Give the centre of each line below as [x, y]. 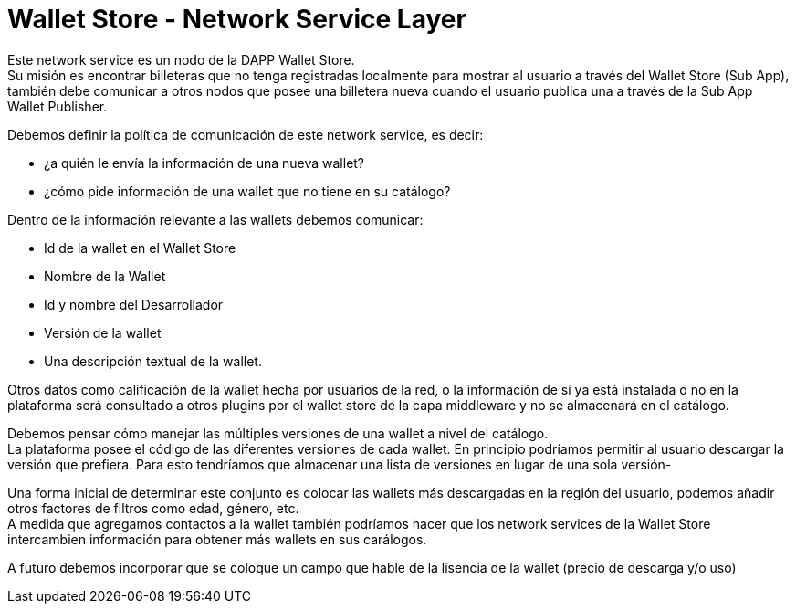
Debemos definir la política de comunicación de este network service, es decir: [246, 134]
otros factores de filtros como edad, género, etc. [153, 508]
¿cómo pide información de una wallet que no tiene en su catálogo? [247, 191]
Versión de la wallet [103, 332]
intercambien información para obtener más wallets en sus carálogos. [217, 539]
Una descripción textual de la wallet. [153, 361]
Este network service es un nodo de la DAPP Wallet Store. [181, 59]
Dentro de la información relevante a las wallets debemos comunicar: [215, 219]
